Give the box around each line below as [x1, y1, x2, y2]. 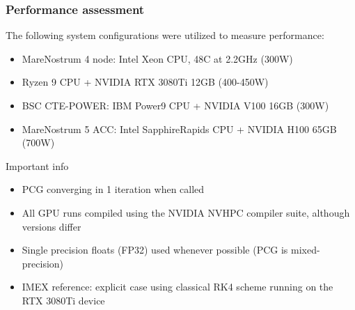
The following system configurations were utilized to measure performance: [6, 28, 324, 42]
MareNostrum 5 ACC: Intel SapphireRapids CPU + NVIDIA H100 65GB [22, 121, 337, 136]
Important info [6, 158, 69, 173]
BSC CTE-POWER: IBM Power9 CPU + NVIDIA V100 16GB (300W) [22, 98, 329, 112]
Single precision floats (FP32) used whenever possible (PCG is [22, 242, 288, 257]
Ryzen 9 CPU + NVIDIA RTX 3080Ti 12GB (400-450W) [22, 75, 269, 89]
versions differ [22, 219, 81, 233]
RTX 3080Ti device [22, 293, 105, 307]
